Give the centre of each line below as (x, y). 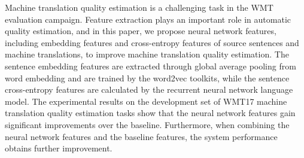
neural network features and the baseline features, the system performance (141, 136)
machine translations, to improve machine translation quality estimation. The (147, 54)
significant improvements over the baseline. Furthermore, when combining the (147, 124)
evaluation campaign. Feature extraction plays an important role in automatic (148, 19)
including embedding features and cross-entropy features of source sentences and (152, 42)
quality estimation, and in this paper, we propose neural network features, (141, 31)
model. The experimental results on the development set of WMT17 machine (146, 101)
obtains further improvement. (59, 148)
